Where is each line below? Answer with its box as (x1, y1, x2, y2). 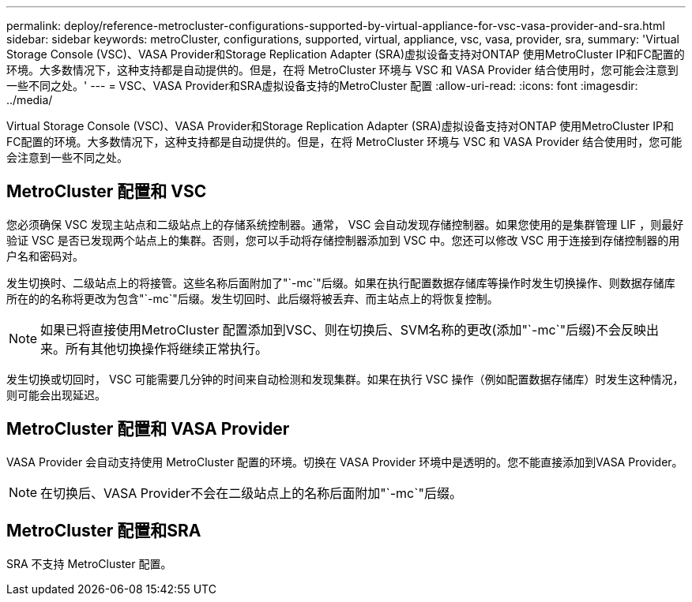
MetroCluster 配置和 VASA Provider (6, 419, 290, 439)
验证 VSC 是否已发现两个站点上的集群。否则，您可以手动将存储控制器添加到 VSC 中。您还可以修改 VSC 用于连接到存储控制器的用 (6, 233, 680, 247)
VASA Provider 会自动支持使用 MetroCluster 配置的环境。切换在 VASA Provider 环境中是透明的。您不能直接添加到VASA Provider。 (6, 454, 683, 469)
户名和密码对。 (6, 249, 84, 263)
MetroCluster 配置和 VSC (6, 181, 207, 202)
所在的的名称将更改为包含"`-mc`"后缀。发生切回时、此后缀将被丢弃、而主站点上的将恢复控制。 (6, 291, 498, 305)
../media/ (6, 93, 53, 107)
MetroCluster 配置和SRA (6, 521, 201, 541)
